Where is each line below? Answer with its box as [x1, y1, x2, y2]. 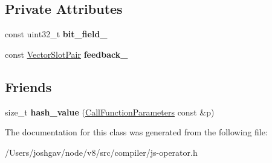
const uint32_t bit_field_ [5, 28, 108, 40]
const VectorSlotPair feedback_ [5, 48, 128, 60]
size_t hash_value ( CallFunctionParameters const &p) [5, 105, 215, 118]
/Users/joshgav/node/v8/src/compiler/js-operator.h [5, 146, 198, 158]
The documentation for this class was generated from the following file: [5, 126, 268, 138]
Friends [5, 77, 52, 96]
